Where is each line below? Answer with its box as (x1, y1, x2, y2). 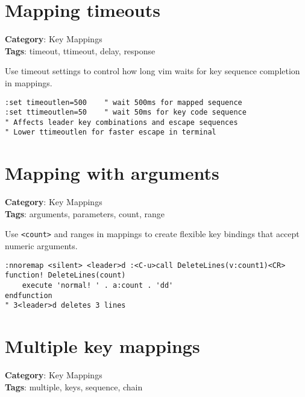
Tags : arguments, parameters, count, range (5, 207, 165, 220)
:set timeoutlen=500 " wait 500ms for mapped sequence (5, 98, 242, 107)
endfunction (5, 291, 52, 300)
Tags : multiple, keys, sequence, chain (5, 380, 143, 393)
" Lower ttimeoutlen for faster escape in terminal (5, 128, 216, 137)
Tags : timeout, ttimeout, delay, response (5, 44, 156, 57)
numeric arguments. (5, 240, 78, 252)
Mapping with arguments (5, 160, 219, 185)
